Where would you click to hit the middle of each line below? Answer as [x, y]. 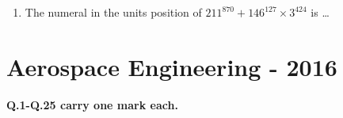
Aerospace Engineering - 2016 [172, 66]
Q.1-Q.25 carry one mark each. [92, 104]
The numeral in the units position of [113, 12]
